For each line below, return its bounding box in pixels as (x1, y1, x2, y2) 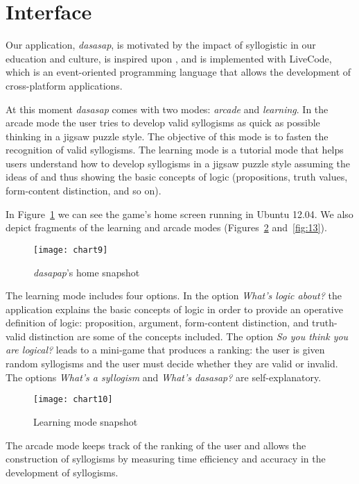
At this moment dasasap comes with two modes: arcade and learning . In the (6, 101, 329, 116)
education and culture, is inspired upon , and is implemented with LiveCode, (6, 51, 332, 65)
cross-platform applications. (6, 78, 123, 92)
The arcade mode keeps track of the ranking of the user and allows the (6, 437, 306, 452)
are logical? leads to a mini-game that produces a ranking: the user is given (6, 342, 325, 357)
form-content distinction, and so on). (6, 183, 161, 198)
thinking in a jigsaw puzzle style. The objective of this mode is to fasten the (6, 128, 329, 143)
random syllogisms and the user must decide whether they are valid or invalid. (6, 356, 338, 371)
